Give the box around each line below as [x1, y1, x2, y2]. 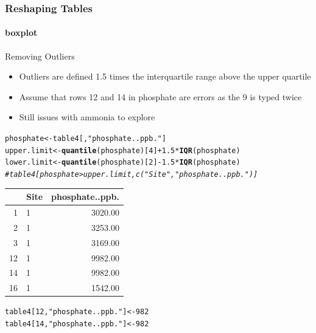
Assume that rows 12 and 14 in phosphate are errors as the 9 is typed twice [19, 90, 302, 103]
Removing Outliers [5, 49, 75, 62]
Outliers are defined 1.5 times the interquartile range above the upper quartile [19, 70, 311, 83]
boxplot [5, 26, 38, 39]
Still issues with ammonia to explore [19, 111, 155, 123]
